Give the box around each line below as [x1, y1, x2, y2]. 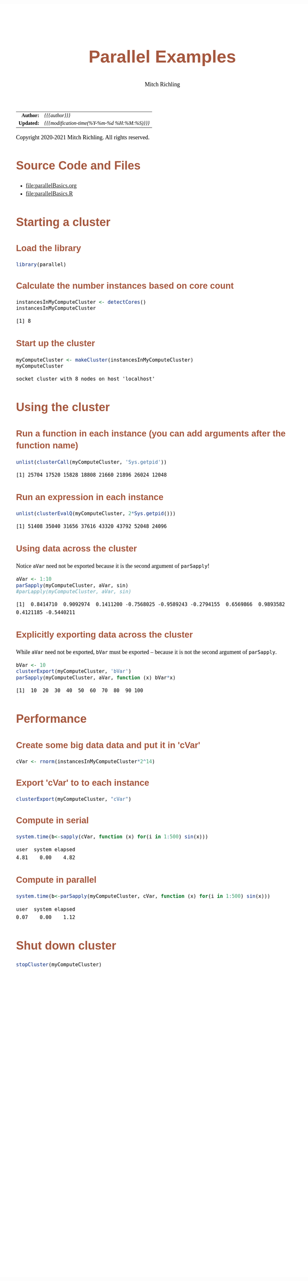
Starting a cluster [16, 215, 111, 229]
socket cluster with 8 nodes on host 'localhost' [16, 376, 155, 382]
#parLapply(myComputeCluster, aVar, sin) [16, 588, 132, 595]
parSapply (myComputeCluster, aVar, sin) [16, 582, 128, 589]
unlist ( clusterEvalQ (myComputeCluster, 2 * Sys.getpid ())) [16, 510, 176, 517]
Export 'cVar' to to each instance [16, 777, 149, 788]
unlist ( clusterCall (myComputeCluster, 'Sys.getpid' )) [16, 459, 167, 465]
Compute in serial [16, 815, 89, 826]
